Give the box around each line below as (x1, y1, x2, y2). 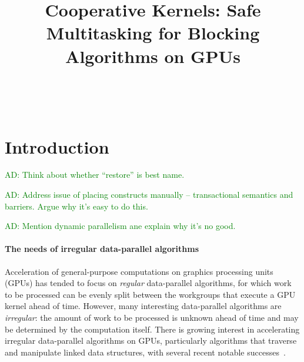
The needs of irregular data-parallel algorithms (5, 243, 199, 255)
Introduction (5, 134, 109, 158)
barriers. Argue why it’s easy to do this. (5, 200, 148, 212)
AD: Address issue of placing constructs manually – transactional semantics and (5, 188, 293, 201)
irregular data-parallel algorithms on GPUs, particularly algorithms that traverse (5, 334, 297, 347)
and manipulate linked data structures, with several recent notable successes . (5, 346, 286, 358)
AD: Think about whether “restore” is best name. (5, 168, 185, 181)
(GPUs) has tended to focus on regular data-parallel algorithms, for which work (5, 277, 292, 289)
